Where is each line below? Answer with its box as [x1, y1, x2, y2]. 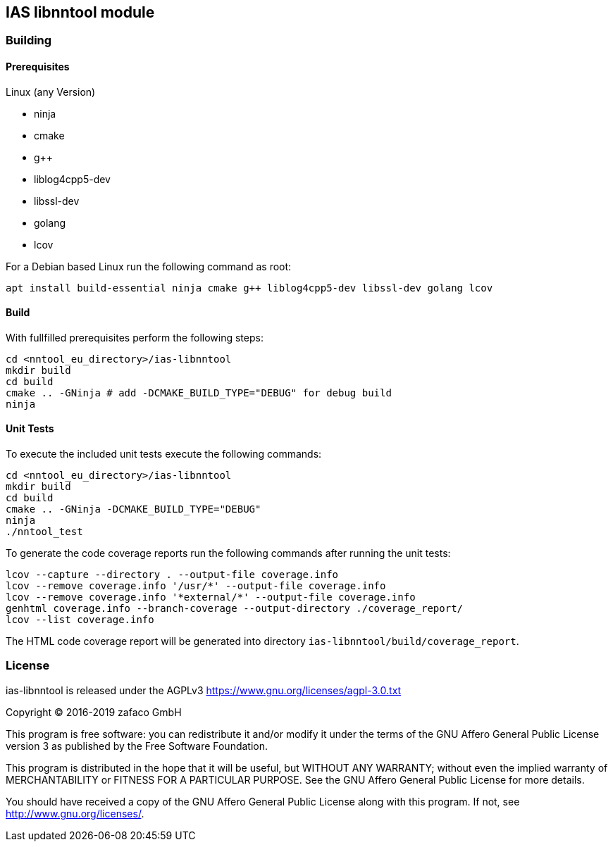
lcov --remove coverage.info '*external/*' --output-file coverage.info [6, 591, 416, 603]
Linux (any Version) [6, 85, 96, 98]
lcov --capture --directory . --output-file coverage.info [6, 569, 339, 581]
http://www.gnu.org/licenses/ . [6, 807, 144, 820]
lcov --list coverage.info [6, 614, 154, 626]
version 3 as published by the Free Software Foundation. [6, 739, 268, 752]
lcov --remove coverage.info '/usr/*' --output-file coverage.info [6, 580, 386, 592]
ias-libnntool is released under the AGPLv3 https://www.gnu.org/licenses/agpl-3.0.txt [6, 684, 402, 696]
